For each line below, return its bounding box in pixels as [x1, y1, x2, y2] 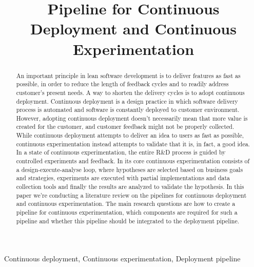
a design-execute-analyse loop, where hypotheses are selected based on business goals [16, 165, 243, 174]
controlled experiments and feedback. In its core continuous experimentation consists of [16, 157, 250, 165]
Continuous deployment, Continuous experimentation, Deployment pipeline [4, 253, 241, 264]
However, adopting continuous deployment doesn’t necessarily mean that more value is [16, 113, 248, 122]
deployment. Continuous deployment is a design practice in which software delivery [16, 97, 238, 105]
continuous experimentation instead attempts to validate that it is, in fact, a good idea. [16, 139, 250, 148]
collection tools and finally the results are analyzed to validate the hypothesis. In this [16, 182, 244, 191]
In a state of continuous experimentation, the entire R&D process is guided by [16, 148, 226, 157]
